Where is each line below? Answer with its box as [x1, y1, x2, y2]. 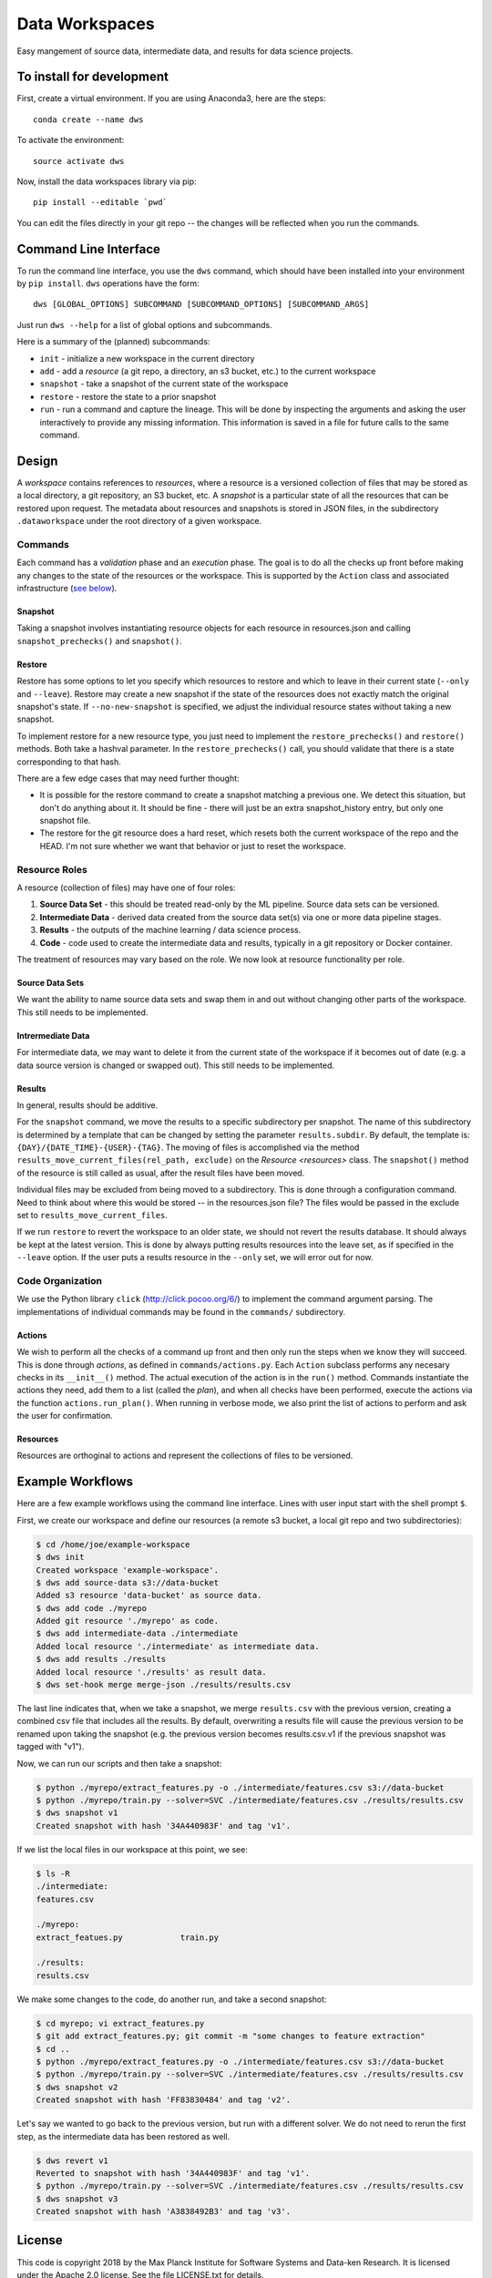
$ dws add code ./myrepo [36, 1603, 148, 1613]
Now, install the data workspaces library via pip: [16, 176, 197, 187]
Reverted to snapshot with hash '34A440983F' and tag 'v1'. [36, 2168, 311, 2178]
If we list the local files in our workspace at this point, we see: [16, 1843, 248, 1854]
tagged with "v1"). [16, 1741, 85, 1752]
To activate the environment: [16, 135, 125, 146]
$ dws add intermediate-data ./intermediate [36, 1628, 239, 1639]
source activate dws [33, 156, 125, 166]
